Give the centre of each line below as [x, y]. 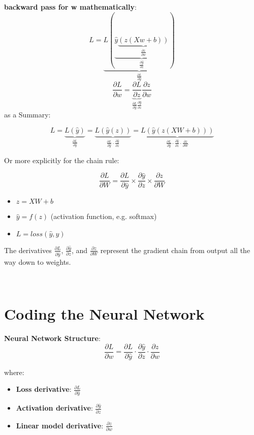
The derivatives [28, 250]
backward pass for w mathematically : [70, 7]
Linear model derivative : [60, 425]
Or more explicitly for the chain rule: [62, 160]
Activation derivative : [54, 408]
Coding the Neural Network [104, 314]
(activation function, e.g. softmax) [104, 216]
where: [14, 372]
